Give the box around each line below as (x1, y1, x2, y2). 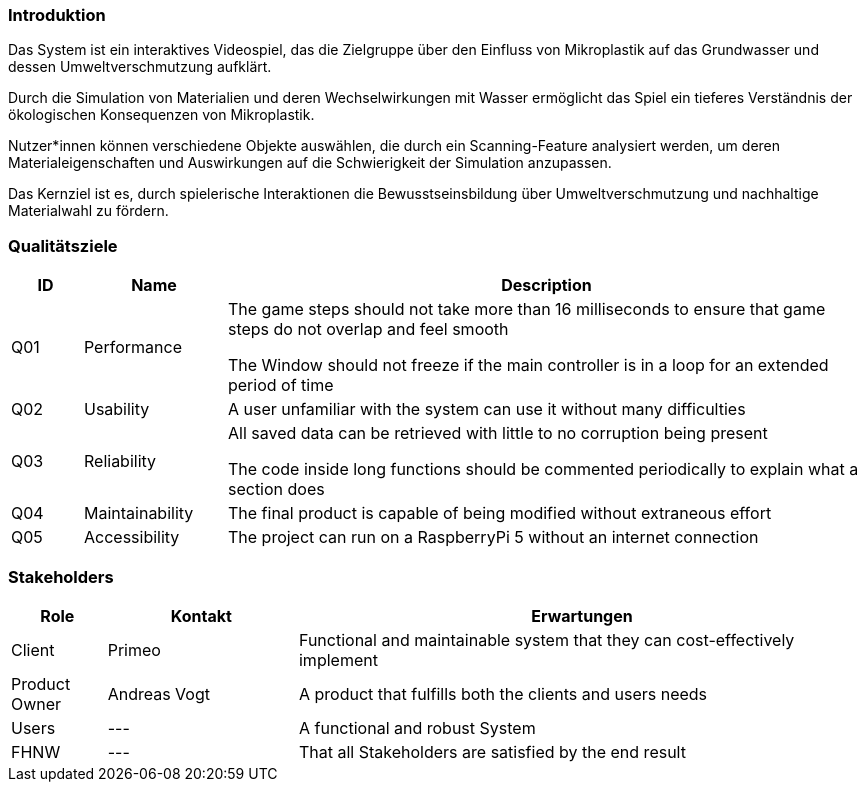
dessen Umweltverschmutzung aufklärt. (8, 58, 272, 76)
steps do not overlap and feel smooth (227, 319, 509, 340)
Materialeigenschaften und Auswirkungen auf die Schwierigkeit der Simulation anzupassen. (8, 154, 612, 172)
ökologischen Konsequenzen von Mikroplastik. (8, 106, 315, 124)
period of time (227, 375, 334, 396)
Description (501, 275, 592, 296)
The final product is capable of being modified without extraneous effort (227, 503, 772, 524)
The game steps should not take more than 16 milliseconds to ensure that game (227, 299, 826, 320)
